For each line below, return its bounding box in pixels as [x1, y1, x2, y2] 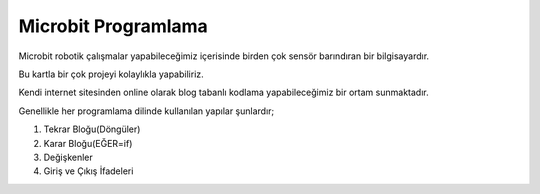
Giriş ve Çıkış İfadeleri [43, 165, 134, 177]
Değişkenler [43, 151, 94, 163]
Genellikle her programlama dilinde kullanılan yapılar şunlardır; [18, 105, 275, 117]
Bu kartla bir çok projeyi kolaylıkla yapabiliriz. [18, 68, 204, 80]
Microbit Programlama [18, 15, 209, 37]
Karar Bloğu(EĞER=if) [43, 137, 133, 149]
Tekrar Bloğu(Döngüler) [43, 123, 141, 135]
